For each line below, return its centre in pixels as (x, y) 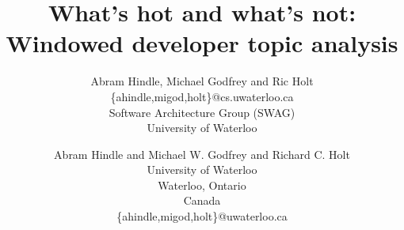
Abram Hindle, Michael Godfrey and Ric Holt (202, 81)
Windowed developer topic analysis (202, 43)
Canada (202, 200)
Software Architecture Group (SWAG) (202, 112)
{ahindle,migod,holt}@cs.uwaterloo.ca (202, 96)
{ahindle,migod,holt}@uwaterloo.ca (202, 216)
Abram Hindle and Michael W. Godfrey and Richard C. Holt (202, 154)
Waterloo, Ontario (202, 185)
